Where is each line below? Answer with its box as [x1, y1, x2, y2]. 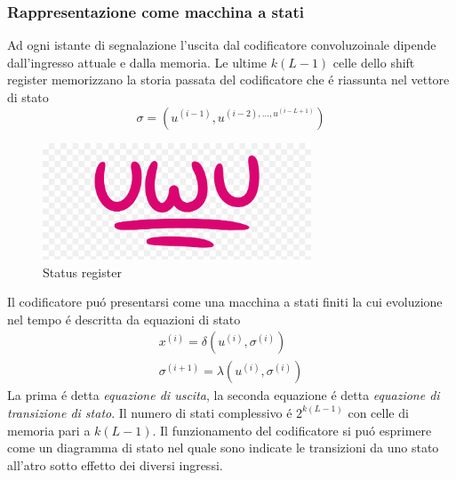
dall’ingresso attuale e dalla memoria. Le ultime [7, 52, 268, 71]
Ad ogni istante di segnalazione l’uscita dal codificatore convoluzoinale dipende [7, 36, 436, 54]
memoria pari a [7, 420, 91, 439]
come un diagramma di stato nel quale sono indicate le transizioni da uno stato [7, 438, 439, 457]
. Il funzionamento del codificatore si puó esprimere [152, 420, 432, 439]
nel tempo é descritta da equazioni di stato [7, 309, 241, 328]
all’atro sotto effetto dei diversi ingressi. [7, 455, 223, 474]
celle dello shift [332, 52, 415, 71]
